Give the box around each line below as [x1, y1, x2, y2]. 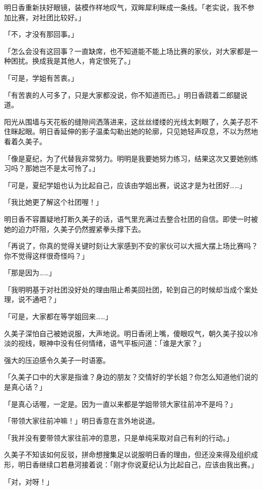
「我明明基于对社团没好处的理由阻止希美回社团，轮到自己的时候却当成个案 [4, 284, 251, 294]
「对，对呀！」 [4, 476, 53, 486]
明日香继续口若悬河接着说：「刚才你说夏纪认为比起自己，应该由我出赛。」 [18, 459, 258, 469]
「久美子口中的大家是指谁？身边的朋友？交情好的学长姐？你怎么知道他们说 [4, 372, 251, 382]
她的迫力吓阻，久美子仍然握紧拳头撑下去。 [4, 223, 145, 234]
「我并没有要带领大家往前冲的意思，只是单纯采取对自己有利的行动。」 [4, 432, 233, 443]
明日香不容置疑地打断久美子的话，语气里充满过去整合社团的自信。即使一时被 [4, 213, 258, 224]
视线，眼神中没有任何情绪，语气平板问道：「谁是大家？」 [18, 338, 205, 348]
